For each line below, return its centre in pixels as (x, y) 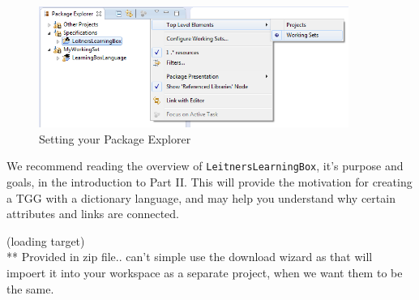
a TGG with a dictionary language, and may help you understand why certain (201, 197)
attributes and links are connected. (93, 214)
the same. (30, 288)
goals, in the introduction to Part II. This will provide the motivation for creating (209, 182)
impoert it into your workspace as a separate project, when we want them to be (205, 273)
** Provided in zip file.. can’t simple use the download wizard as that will (190, 257)
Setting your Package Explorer (115, 138)
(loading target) (46, 240)
